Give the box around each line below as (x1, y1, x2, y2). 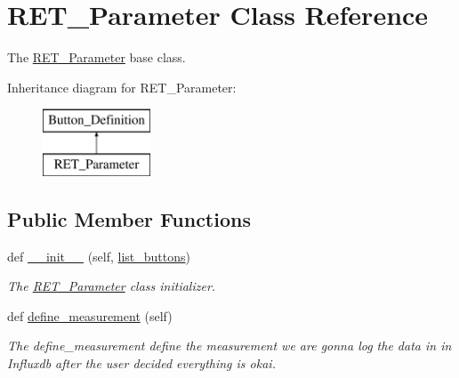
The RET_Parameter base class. (7, 48, 186, 67)
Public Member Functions (7, 205, 251, 232)
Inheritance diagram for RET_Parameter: (7, 77, 237, 96)
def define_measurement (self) (7, 306, 173, 325)
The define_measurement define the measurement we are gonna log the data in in (7, 336, 452, 355)
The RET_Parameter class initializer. (7, 277, 216, 295)
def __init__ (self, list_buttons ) (7, 246, 191, 265)
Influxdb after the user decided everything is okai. (7, 354, 276, 373)
